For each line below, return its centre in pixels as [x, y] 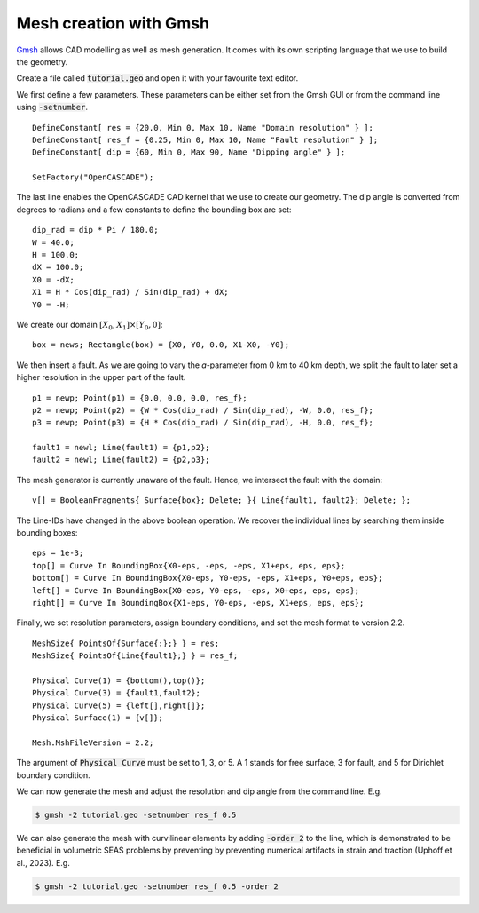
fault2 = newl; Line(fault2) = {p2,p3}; [121, 460]
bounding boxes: [47, 533]
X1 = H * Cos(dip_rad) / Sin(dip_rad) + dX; [131, 292]
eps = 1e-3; [58, 553]
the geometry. [42, 61]
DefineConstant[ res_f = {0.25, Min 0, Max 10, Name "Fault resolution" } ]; [205, 139]
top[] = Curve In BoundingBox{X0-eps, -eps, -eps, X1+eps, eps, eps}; [189, 565]
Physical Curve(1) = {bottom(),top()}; [119, 680]
